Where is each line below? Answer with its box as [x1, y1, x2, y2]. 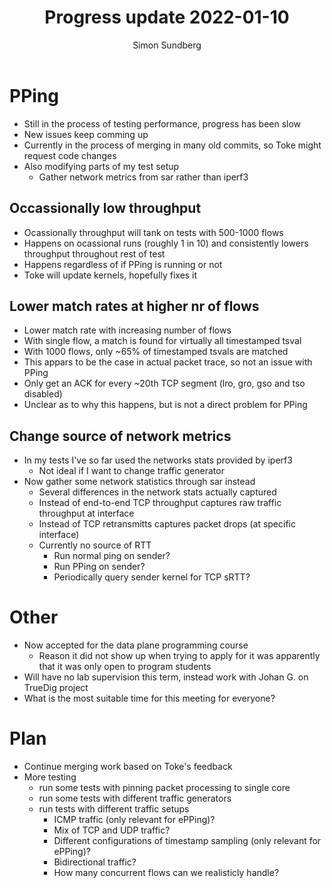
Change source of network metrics [9, 427, 232, 445]
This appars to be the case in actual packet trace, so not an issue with [23, 356, 313, 368]
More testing [23, 771, 77, 783]
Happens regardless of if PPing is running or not [23, 258, 223, 270]
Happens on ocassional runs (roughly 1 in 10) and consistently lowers [23, 237, 309, 249]
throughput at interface [38, 507, 135, 520]
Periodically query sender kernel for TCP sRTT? [53, 571, 251, 583]
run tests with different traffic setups [38, 803, 190, 815]
